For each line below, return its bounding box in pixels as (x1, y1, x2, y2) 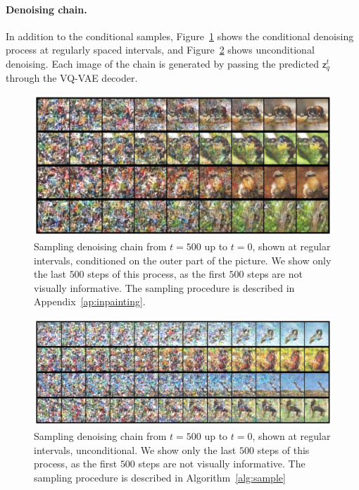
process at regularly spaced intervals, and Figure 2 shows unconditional (6, 42, 315, 57)
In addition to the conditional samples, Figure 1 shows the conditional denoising (6, 28, 354, 43)
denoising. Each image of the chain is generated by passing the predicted (6, 56, 320, 71)
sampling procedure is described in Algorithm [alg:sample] (34, 470, 286, 484)
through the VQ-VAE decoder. (6, 71, 138, 85)
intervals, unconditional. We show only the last (34, 442, 237, 457)
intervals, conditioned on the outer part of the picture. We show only (34, 252, 332, 267)
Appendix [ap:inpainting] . (34, 294, 146, 309)
